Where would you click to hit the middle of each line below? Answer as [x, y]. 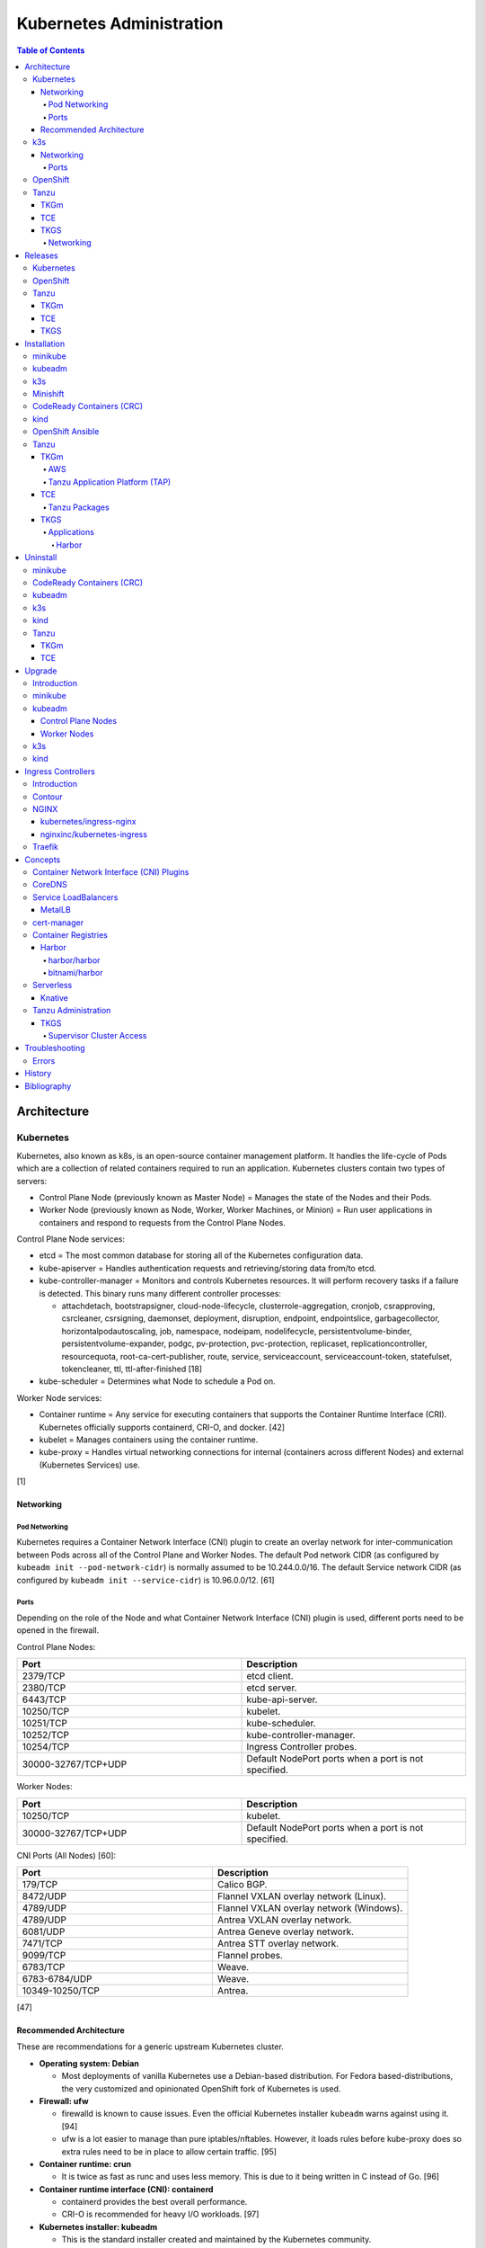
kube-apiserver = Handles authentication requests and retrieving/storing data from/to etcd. [208, 1268]
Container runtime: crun [85, 2163]
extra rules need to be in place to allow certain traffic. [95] [169, 2151]
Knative [55, 997]
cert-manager [58, 923]
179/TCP [40, 1884]
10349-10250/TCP [61, 1990]
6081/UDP [44, 1931]
